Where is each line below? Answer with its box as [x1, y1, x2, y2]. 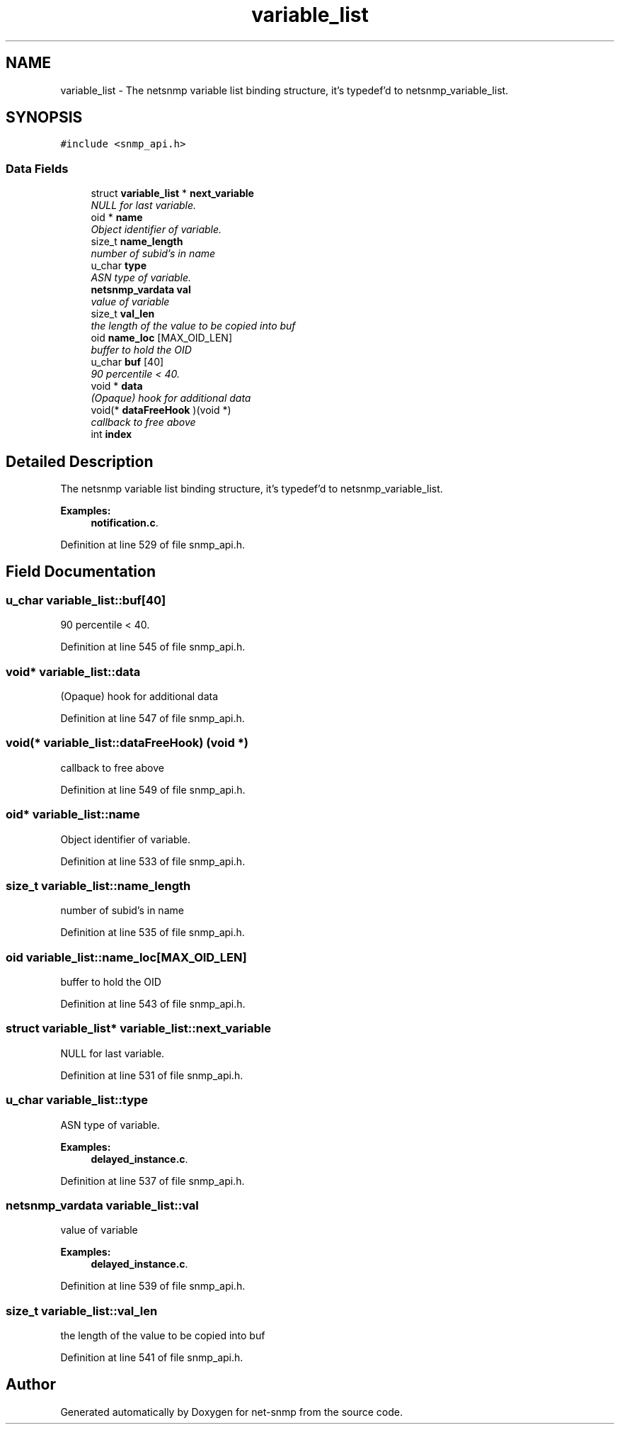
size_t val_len [91, 308, 155, 320]
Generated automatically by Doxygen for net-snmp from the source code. [60, 1405, 403, 1418]
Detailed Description [6, 452, 154, 471]
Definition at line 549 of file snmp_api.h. [60, 783, 246, 796]
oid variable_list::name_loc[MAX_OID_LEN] [6, 950, 247, 964]
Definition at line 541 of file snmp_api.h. [60, 1351, 243, 1363]
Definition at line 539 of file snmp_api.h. [60, 1280, 246, 1293]
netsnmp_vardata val [91, 283, 191, 296]
